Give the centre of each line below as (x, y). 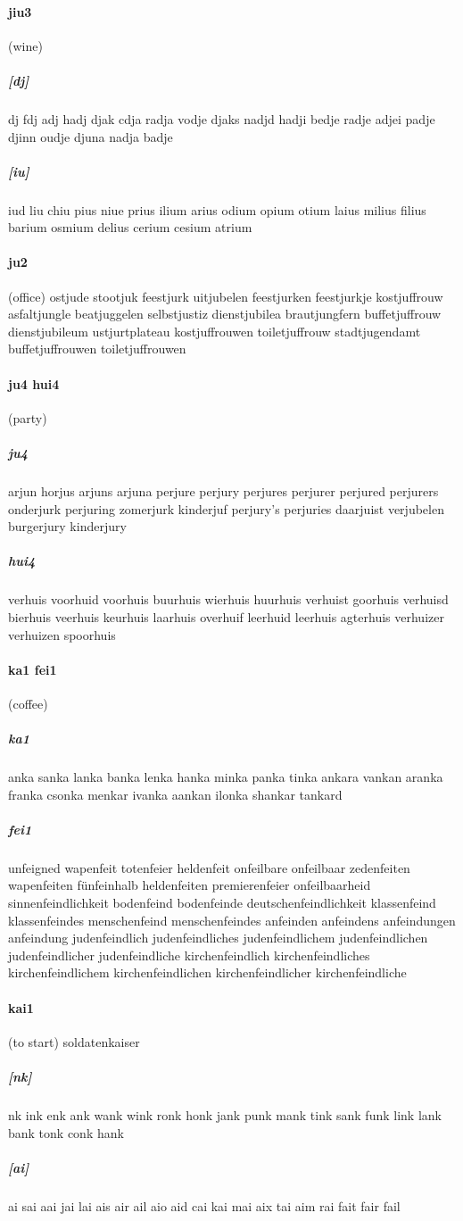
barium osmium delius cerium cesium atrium (130, 227)
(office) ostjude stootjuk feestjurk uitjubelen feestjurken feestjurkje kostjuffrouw (226, 296)
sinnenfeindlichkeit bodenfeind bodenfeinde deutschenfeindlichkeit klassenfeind (222, 903)
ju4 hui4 (34, 383)
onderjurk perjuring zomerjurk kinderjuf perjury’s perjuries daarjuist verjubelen (226, 508)
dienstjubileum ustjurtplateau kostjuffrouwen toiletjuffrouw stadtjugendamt (215, 331)
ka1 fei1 (33, 669)
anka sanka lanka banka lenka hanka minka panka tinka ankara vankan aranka (226, 777)
